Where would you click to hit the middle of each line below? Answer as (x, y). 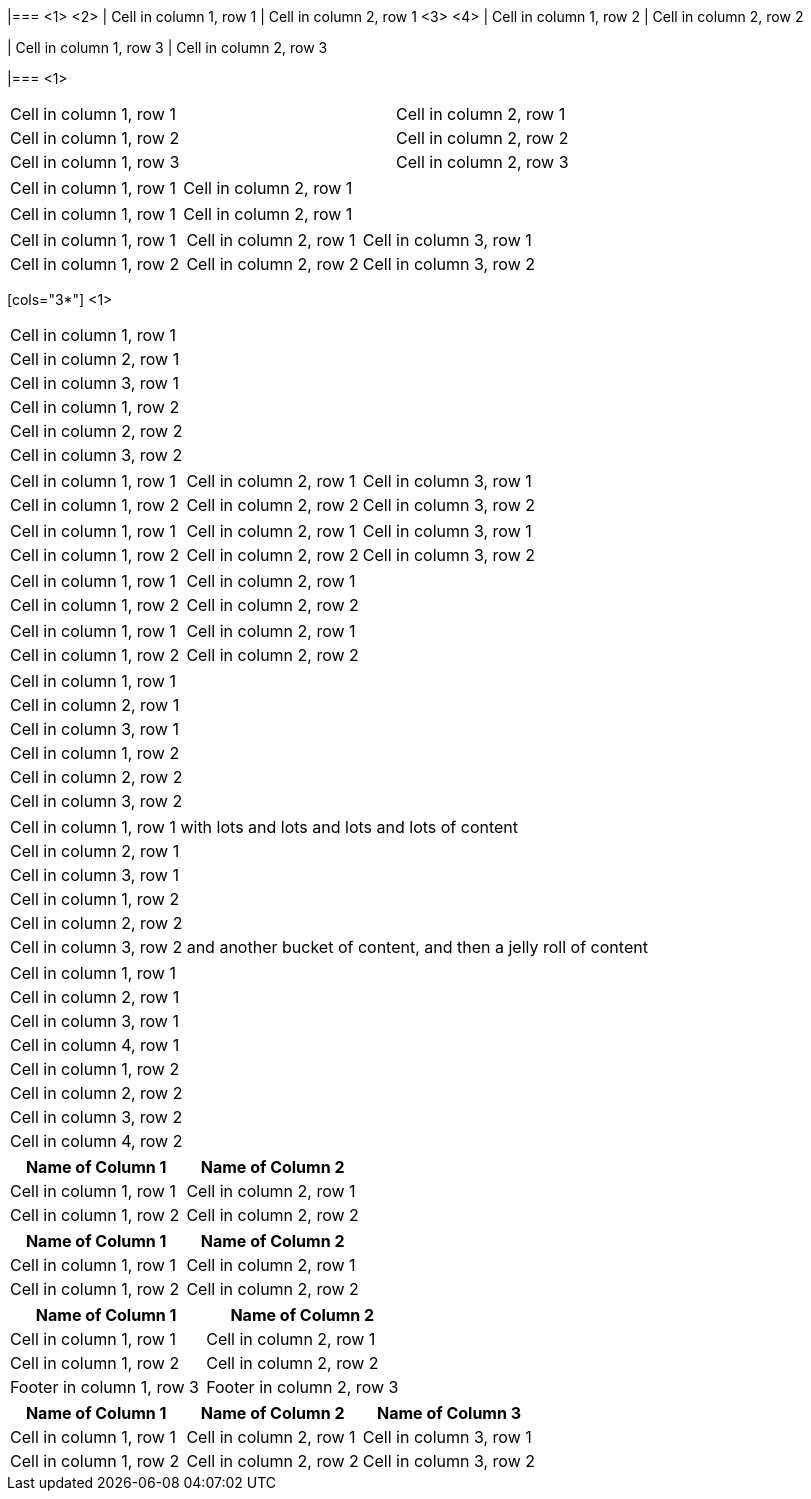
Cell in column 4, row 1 (95, 1045)
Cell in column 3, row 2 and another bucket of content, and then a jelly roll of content (329, 947)
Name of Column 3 (449, 1413)
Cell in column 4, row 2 (96, 1141)
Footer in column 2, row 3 (302, 1387)
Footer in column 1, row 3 (104, 1387)
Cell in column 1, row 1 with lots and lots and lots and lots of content (264, 827)
